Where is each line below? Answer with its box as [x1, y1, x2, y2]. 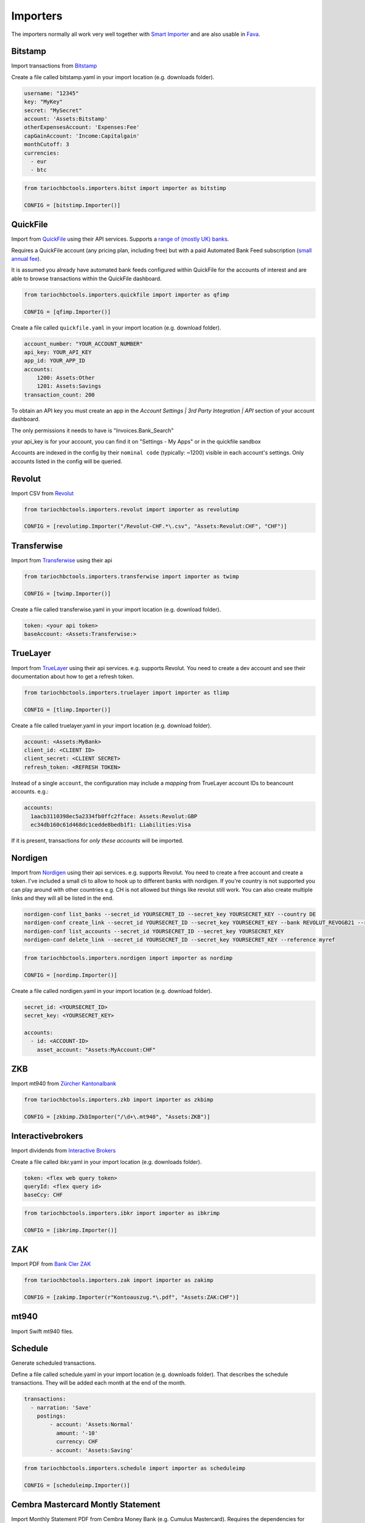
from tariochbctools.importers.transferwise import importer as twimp [24, 573, 240, 580]
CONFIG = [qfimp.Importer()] [24, 308, 111, 315]
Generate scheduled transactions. [11, 1359, 97, 1367]
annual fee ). [11, 255, 41, 262]
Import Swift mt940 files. [11, 1327, 74, 1335]
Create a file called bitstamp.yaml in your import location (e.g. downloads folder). [11, 73, 215, 80]
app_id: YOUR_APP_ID [24, 357, 85, 364]
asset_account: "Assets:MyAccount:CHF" [36, 1046, 156, 1053]
